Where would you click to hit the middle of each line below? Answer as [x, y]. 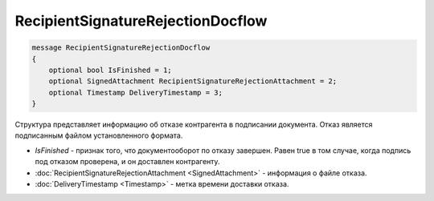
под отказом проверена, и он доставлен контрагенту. [127, 162]
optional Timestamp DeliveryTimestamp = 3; [135, 92]
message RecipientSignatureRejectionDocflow [121, 48]
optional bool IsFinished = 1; [110, 70]
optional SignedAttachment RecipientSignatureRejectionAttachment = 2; [193, 81]
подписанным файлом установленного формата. [99, 135]
